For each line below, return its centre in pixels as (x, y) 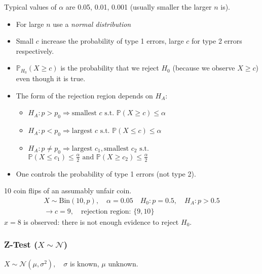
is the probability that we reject (110, 68)
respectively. (35, 50)
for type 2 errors (217, 41)
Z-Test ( (21, 244)
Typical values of (30, 7)
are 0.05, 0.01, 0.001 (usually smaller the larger (139, 7)
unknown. (123, 263)
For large (30, 24)
